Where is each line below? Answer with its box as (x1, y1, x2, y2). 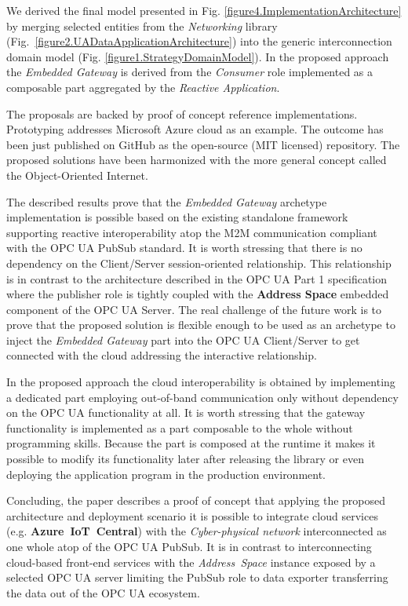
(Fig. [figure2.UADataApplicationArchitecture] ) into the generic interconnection (6, 33, 392, 49)
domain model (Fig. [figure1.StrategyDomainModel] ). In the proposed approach (6, 48, 389, 64)
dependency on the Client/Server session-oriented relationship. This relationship (6, 254, 392, 271)
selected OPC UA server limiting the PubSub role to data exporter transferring (6, 569, 388, 586)
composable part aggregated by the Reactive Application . (6, 78, 280, 95)
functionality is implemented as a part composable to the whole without (6, 419, 353, 436)
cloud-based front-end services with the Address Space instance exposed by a (6, 553, 376, 570)
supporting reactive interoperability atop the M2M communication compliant (6, 224, 377, 240)
